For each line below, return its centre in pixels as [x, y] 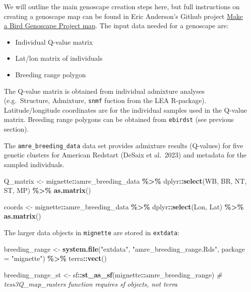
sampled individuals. [34, 164]
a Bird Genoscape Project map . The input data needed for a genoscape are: [116, 26]
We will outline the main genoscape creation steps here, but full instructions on [122, 6]
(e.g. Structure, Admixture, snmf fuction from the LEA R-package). [105, 100]
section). [16, 129]
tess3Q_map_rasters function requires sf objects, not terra [91, 284]
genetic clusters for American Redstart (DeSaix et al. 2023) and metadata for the [125, 155]
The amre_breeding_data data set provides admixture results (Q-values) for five [124, 145]
